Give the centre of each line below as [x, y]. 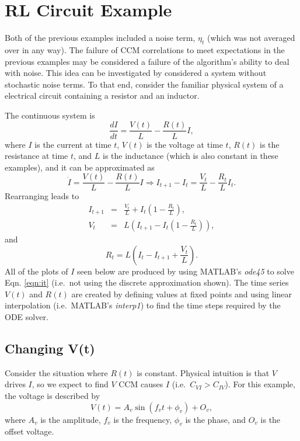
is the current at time [73, 144]
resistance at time [36, 156]
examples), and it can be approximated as [80, 167]
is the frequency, [143, 419]
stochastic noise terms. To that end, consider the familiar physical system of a [144, 84]
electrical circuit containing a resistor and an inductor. [102, 96]
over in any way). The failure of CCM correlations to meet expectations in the [145, 49]
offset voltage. [29, 431]
